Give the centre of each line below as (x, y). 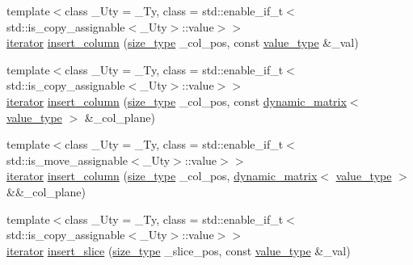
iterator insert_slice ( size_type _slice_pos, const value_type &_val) (179, 250)
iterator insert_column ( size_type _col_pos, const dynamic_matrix (177, 101)
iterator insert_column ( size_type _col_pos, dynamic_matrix (162, 176)
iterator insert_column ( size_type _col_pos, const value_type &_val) (183, 42)
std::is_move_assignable (67, 160)
